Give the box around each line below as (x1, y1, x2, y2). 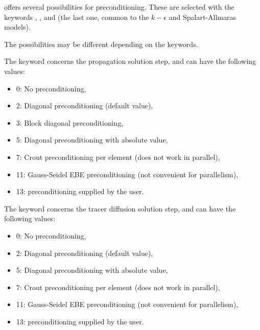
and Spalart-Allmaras (169, 11, 236, 22)
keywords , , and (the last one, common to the (4, 11, 149, 22)
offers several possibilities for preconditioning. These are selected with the (4, 2, 234, 12)
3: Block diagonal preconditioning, (16, 117, 124, 128)
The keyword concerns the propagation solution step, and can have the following (4, 56, 256, 66)
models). (4, 21, 31, 32)
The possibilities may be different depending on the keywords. (4, 38, 198, 49)
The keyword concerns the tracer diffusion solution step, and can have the (4, 203, 236, 214)
